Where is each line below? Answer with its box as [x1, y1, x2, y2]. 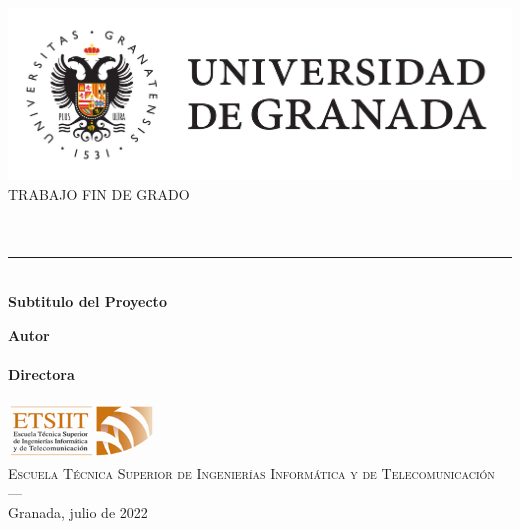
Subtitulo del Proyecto [8, 290, 167, 311]
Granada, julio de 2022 [8, 501, 148, 522]
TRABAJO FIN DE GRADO [8, 183, 190, 204]
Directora [8, 363, 75, 384]
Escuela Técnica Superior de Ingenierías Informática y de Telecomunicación [8, 462, 495, 483]
